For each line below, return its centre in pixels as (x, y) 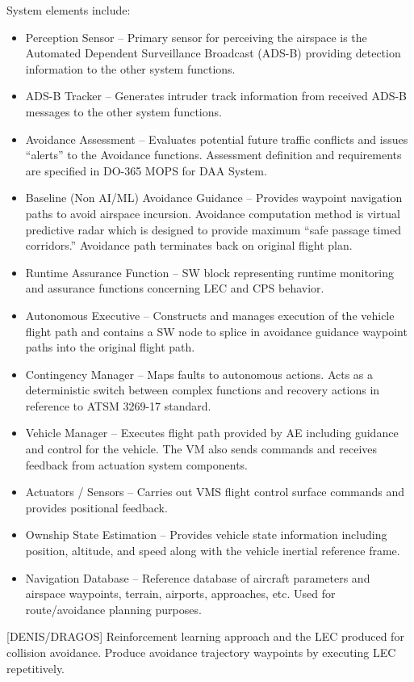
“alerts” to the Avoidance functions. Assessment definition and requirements (213, 155)
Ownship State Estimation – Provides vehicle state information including (206, 535)
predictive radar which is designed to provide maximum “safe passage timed (213, 229)
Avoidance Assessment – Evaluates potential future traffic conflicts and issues (217, 139)
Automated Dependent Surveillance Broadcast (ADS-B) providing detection (213, 53)
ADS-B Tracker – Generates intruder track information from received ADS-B (216, 96)
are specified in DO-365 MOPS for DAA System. (146, 170)
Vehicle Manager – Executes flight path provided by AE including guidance (212, 433)
